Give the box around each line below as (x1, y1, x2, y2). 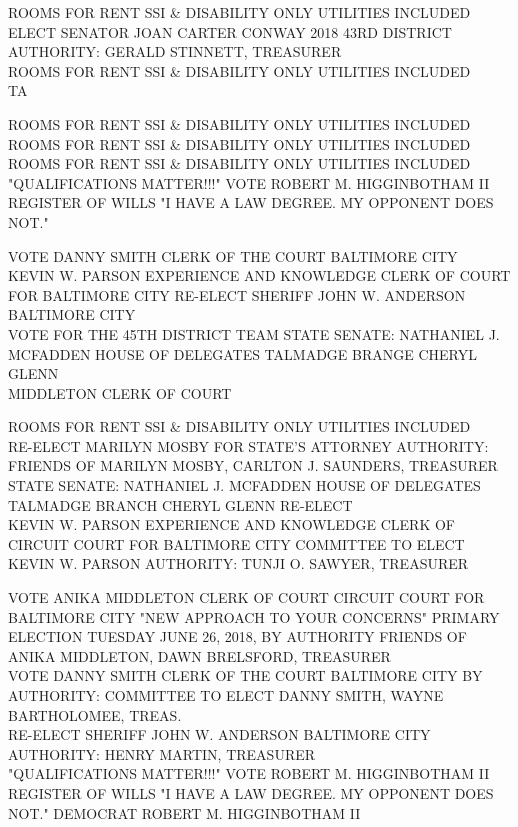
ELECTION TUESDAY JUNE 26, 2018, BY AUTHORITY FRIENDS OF (8, 626, 467, 647)
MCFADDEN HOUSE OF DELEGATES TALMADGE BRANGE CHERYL (8, 343, 477, 364)
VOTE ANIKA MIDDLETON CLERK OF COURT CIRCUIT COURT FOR (8, 587, 485, 608)
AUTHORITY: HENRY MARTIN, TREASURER (8, 743, 316, 764)
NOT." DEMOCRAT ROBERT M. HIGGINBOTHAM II (8, 802, 361, 823)
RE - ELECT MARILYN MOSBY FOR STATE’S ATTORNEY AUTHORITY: (8, 435, 489, 456)
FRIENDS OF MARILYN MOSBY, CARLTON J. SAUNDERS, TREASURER (8, 455, 498, 476)
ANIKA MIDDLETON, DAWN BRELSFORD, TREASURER (8, 645, 391, 666)
